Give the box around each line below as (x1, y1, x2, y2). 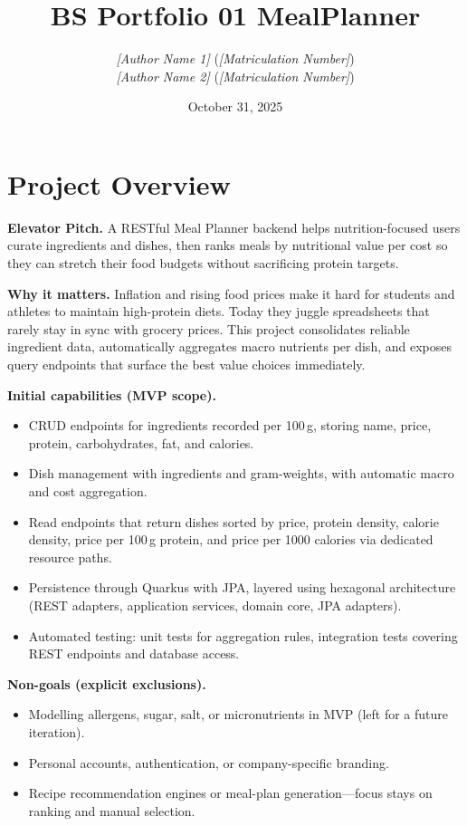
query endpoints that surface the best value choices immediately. (7, 355, 366, 373)
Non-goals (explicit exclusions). (7, 674, 206, 693)
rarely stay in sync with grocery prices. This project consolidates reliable (7, 319, 410, 338)
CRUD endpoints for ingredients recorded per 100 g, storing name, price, (28, 416, 432, 435)
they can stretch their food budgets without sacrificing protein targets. (7, 254, 399, 273)
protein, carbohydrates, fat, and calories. (28, 433, 254, 452)
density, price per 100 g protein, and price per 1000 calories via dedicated (28, 530, 434, 549)
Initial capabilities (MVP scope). (7, 385, 216, 404)
